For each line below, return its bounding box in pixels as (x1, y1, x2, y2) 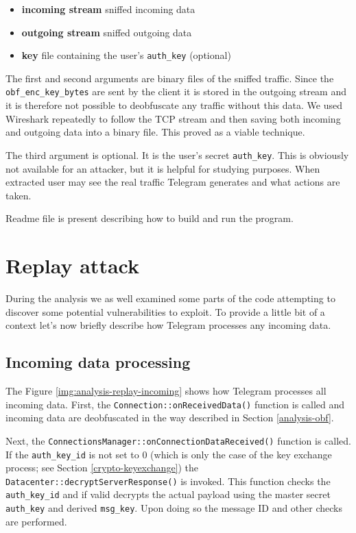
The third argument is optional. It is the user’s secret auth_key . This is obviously (5, 147, 349, 162)
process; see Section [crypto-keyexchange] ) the (5, 460, 199, 475)
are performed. (5, 514, 67, 528)
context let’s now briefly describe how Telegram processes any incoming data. (5, 318, 331, 332)
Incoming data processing (5, 351, 191, 373)
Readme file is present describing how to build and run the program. (5, 211, 294, 225)
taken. (5, 188, 32, 202)
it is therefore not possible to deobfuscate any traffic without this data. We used (5, 98, 342, 112)
